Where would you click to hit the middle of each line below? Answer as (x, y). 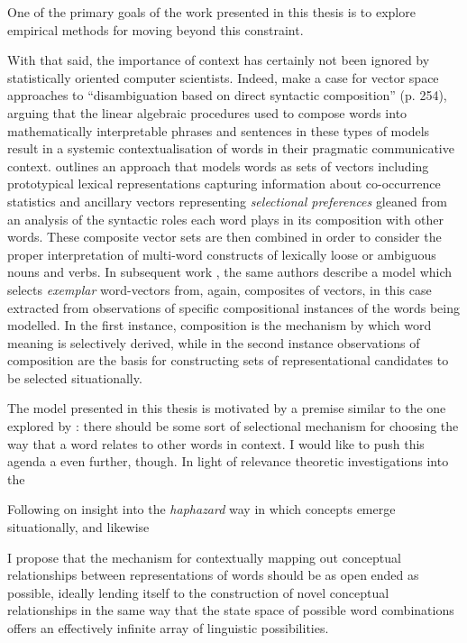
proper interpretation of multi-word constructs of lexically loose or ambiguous (222, 254)
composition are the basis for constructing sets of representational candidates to (228, 360)
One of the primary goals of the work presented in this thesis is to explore (211, 12)
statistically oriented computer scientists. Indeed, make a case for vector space (223, 77)
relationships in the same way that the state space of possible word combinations (231, 610)
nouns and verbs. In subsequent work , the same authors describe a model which (230, 272)
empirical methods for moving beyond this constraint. (156, 29)
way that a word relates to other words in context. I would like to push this (216, 443)
